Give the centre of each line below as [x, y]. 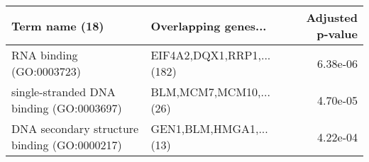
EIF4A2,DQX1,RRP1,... [211, 55]
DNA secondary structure [75, 128]
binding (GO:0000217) [67, 145]
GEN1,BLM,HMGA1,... [209, 128]
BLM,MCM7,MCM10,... [210, 92]
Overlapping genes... [209, 25]
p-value [337, 34]
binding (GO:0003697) [67, 108]
